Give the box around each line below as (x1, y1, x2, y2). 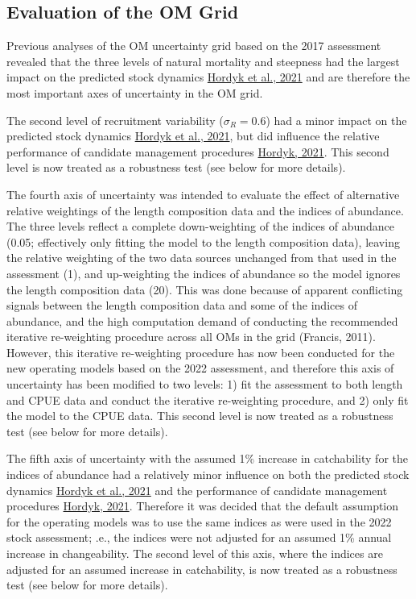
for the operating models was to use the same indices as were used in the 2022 (6, 513, 392, 530)
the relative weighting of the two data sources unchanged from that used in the (6, 249, 397, 266)
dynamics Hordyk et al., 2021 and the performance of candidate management (6, 481, 388, 498)
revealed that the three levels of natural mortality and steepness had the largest (6, 52, 400, 69)
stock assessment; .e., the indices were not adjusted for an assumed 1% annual (6, 529, 392, 546)
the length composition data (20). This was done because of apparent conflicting (6, 281, 403, 297)
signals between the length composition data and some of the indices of (6, 297, 357, 314)
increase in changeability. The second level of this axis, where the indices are (6, 545, 383, 562)
